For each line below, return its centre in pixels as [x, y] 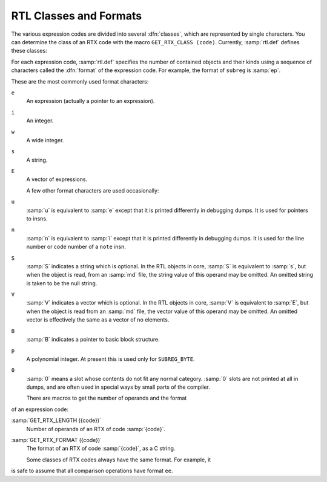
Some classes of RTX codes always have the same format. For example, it [119, 460]
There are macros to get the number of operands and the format [107, 398]
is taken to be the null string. [62, 283]
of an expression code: [40, 409]
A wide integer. [45, 140]
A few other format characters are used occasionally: [93, 190]
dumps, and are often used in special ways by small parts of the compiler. [118, 387]
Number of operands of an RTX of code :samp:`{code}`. [96, 429]
